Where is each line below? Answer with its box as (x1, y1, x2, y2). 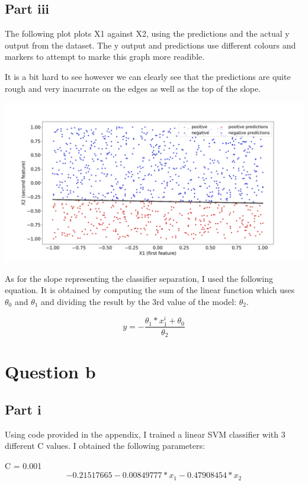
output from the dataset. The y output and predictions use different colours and (5, 38, 296, 51)
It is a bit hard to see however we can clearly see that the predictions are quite (5, 70, 291, 82)
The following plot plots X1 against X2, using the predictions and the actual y (5, 27, 290, 40)
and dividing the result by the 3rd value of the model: (41, 295, 237, 307)
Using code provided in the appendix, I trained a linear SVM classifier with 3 (5, 428, 285, 440)
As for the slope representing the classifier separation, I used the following (5, 272, 273, 284)
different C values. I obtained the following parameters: (5, 439, 205, 452)
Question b (5, 359, 96, 384)
